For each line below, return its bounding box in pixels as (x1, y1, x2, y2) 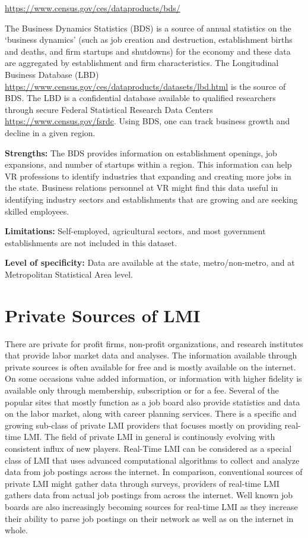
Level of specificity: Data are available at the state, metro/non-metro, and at (5, 256, 295, 269)
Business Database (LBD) (5, 68, 99, 80)
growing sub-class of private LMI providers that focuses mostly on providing (5, 419, 282, 431)
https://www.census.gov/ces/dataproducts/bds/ (5, 2, 180, 14)
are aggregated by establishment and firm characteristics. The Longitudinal (5, 56, 279, 69)
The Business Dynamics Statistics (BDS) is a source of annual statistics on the (5, 21, 291, 34)
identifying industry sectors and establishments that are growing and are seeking (5, 193, 298, 205)
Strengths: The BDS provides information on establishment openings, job (5, 146, 277, 159)
